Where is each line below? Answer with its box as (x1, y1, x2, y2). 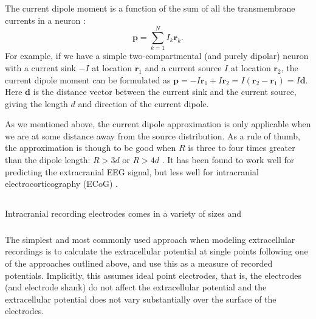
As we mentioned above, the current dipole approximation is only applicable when (5, 117, 311, 130)
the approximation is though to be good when (5, 141, 176, 154)
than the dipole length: (5, 153, 91, 166)
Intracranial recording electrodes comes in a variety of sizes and (5, 207, 242, 220)
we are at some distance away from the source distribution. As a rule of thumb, (5, 129, 300, 142)
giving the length (5, 97, 68, 110)
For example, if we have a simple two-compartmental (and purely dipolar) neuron (5, 49, 309, 62)
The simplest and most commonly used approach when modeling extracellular (5, 233, 295, 245)
